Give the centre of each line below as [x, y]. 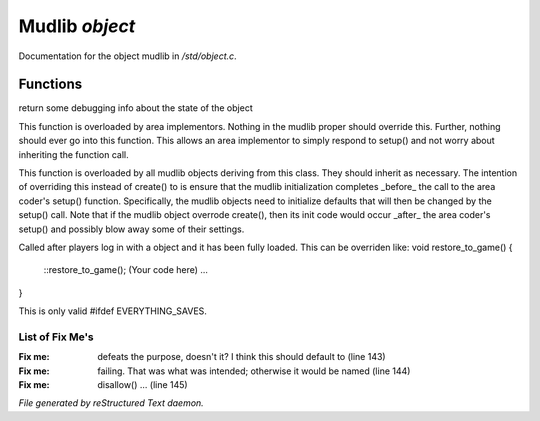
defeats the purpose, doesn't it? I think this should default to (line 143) [241, 357]
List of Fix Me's [56, 337]
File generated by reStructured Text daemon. [111, 403]
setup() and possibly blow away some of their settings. [131, 229]
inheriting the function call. [73, 154]
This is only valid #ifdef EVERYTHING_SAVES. [112, 311]
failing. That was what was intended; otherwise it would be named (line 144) [254, 371]
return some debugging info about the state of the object [136, 108]
